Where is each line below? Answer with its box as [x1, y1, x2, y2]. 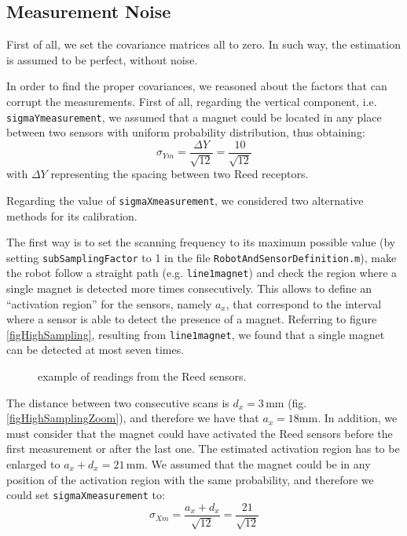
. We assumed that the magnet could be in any [145, 456, 371, 472]
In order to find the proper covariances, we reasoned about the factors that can [6, 78, 387, 94]
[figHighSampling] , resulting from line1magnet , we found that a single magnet [6, 326, 385, 342]
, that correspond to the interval [225, 295, 382, 312]
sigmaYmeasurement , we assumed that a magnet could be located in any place [6, 108, 382, 125]
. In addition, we [317, 410, 398, 426]
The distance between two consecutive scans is [6, 394, 229, 410]
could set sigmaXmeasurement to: [6, 487, 165, 503]
